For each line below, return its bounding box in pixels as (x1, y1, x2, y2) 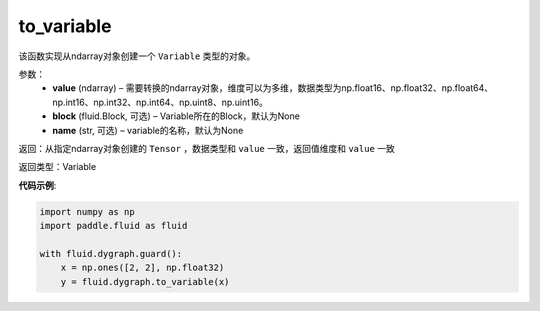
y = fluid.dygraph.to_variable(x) (60, 276, 230, 287)
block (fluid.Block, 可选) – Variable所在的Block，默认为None (52, 110, 300, 122)
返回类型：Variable (18, 161, 97, 173)
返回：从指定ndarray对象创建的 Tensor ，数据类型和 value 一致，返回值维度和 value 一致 (18, 142, 395, 154)
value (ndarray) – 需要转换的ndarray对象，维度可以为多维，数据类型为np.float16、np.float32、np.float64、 (52, 82, 494, 94)
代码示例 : (18, 179, 57, 191)
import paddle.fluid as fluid (39, 220, 188, 232)
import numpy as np (39, 206, 135, 217)
